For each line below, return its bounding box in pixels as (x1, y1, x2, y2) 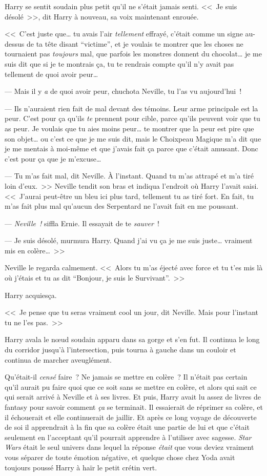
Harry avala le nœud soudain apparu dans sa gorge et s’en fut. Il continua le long (5, 334, 260, 345)
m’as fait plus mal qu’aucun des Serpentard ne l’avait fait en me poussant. (5, 201, 238, 211)
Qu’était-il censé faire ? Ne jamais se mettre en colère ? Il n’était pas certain (5, 371, 248, 382)
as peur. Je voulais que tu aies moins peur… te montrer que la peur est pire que (5, 123, 254, 133)
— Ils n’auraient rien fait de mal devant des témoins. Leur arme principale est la (5, 103, 258, 113)
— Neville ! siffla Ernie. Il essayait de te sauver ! (5, 217, 159, 228)
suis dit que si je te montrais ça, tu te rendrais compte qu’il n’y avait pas (5, 58, 234, 69)
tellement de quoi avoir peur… (5, 68, 98, 79)
